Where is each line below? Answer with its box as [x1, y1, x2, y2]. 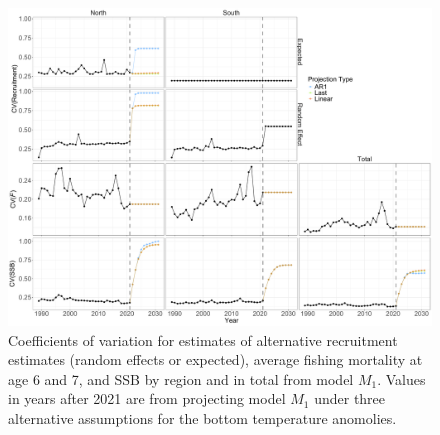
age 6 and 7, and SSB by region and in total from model [8, 368, 354, 389]
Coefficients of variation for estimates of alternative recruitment [8, 329, 398, 350]
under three [314, 388, 386, 409]
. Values [377, 368, 426, 389]
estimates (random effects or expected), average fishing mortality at [8, 349, 423, 370]
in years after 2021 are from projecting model [8, 388, 286, 409]
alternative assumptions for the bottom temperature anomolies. [8, 407, 397, 428]
